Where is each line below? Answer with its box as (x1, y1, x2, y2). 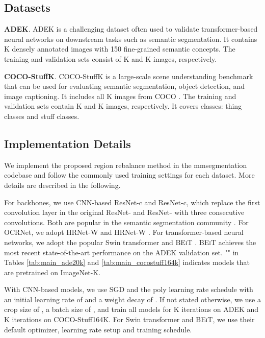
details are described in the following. (4, 179, 121, 190)
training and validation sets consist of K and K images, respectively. (4, 53, 217, 64)
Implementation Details (4, 135, 131, 151)
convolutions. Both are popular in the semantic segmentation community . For (4, 216, 249, 227)
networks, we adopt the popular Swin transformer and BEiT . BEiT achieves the (4, 236, 256, 247)
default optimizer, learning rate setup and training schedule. (4, 324, 192, 334)
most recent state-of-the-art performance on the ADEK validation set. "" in (4, 247, 239, 257)
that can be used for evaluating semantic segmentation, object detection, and (4, 81, 245, 91)
